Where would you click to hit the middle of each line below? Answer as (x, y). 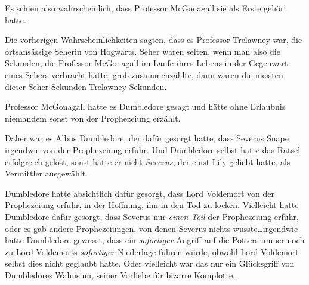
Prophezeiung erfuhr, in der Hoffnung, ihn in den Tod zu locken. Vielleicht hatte (152, 205)
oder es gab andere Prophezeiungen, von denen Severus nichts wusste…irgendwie (152, 228)
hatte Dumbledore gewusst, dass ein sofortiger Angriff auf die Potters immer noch (155, 240)
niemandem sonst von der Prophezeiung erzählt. (93, 118)
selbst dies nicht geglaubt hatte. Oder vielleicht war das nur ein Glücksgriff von (150, 263)
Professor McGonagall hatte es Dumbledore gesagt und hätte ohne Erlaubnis (145, 106)
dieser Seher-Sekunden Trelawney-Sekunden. (86, 86)
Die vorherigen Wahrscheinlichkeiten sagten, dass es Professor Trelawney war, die (154, 40)
